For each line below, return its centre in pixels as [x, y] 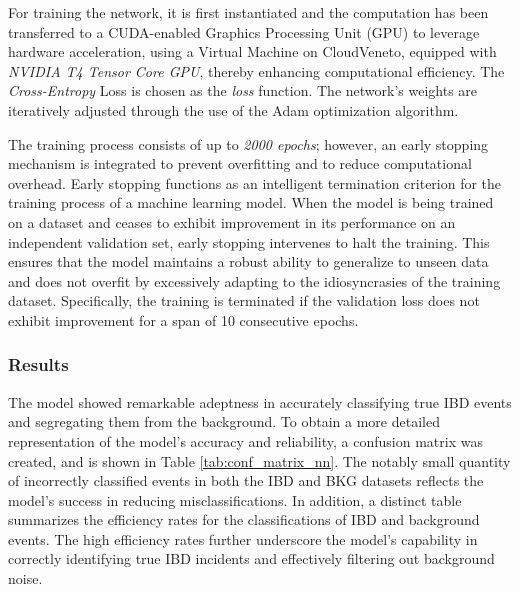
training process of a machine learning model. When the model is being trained [251, 202]
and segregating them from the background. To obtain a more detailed [224, 421]
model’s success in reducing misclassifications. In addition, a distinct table [235, 499]
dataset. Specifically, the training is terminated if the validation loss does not [244, 300]
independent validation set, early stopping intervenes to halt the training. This [249, 241]
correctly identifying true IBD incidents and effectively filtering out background [251, 558]
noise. [25, 578]
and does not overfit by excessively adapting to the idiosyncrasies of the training [254, 280]
